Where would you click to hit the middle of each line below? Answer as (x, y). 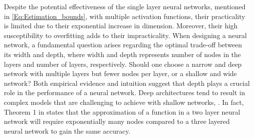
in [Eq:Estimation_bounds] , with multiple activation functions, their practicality (125, 16)
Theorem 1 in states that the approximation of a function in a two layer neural (122, 111)
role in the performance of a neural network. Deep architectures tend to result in (125, 92)
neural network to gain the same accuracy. (67, 130)
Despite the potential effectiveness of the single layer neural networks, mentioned (125, 6)
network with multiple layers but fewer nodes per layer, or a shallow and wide (120, 73)
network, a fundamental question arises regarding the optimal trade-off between (123, 45)
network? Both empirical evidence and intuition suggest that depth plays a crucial (127, 83)
